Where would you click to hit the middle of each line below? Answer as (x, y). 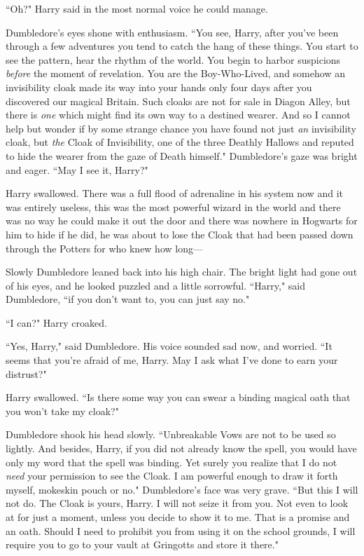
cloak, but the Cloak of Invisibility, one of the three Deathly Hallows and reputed (180, 142)
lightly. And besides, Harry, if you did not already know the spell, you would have (181, 448)
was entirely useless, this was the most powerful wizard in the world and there (173, 206)
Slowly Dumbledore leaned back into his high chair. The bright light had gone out (182, 272)
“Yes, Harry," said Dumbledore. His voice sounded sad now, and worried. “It (169, 346)
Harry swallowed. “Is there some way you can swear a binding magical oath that (178, 397)
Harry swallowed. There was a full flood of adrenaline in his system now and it (174, 193)
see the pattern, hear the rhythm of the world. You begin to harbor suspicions (173, 59)
